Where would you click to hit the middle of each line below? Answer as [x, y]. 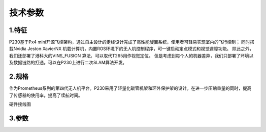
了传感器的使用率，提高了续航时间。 [46, 95]
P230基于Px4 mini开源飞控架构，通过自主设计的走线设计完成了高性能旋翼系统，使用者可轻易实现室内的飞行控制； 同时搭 [132, 42]
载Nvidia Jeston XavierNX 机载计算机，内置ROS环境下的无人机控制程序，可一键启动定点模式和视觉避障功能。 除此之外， [132, 49]
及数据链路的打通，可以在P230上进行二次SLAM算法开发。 [68, 63]
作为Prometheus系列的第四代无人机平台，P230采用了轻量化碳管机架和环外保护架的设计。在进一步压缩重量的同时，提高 [130, 88]
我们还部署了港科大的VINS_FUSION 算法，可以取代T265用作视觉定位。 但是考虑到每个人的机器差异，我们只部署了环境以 [131, 55]
